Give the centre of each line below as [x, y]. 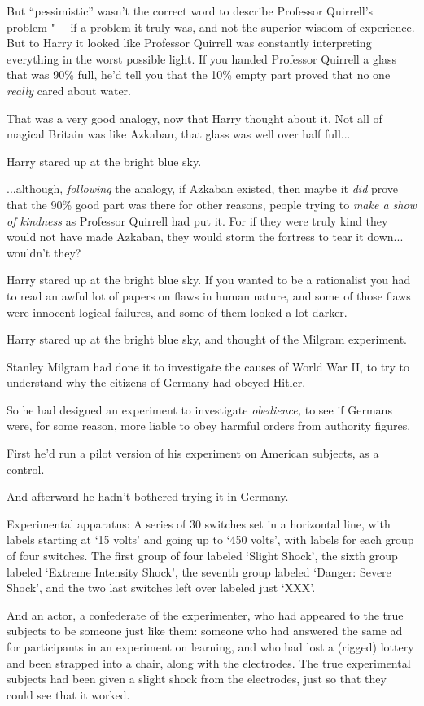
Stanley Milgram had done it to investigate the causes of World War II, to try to [208, 366]
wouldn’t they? [44, 252]
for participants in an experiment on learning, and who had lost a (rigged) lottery [210, 647]
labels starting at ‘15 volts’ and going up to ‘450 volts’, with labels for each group [210, 539]
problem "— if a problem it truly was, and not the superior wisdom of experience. [211, 26]
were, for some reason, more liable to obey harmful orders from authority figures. [209, 425]
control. [26, 469]
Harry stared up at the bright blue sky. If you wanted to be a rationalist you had [209, 280]
